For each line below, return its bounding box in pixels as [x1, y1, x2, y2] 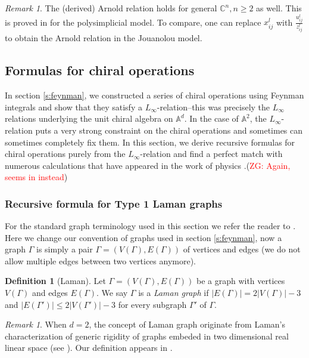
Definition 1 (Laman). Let [5, 274, 106, 287]
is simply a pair [36, 243, 93, 255]
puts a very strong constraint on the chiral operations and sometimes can [35, 124, 303, 136]
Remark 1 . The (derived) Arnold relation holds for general [5, 2, 217, 14]
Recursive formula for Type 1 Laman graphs [5, 196, 223, 211]
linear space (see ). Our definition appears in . [5, 341, 173, 354]
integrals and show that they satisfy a [5, 100, 142, 113]
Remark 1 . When [5, 318, 67, 331]
